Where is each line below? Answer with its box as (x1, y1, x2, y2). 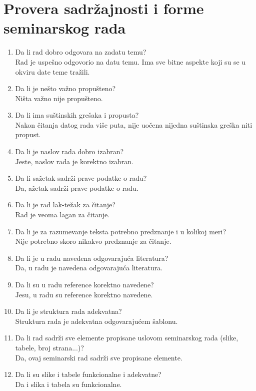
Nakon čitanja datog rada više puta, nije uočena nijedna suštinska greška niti (15, 119, 252, 130)
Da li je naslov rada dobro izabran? (15, 146, 124, 157)
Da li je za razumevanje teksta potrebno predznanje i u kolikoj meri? (15, 226, 226, 236)
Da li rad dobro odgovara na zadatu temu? (15, 47, 146, 57)
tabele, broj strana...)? (15, 342, 84, 352)
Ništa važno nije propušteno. (15, 93, 103, 103)
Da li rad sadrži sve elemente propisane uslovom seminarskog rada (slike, (15, 332, 238, 343)
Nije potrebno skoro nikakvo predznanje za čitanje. (15, 236, 171, 246)
